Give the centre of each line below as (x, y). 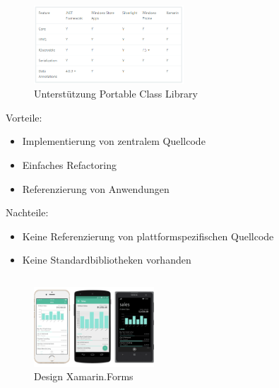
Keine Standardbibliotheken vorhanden (107, 260)
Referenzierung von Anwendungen (96, 188)
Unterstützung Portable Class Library (116, 94)
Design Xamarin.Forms (84, 376)
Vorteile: (24, 117)
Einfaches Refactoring (69, 165)
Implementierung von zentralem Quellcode (114, 141)
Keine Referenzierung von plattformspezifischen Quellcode (148, 236)
